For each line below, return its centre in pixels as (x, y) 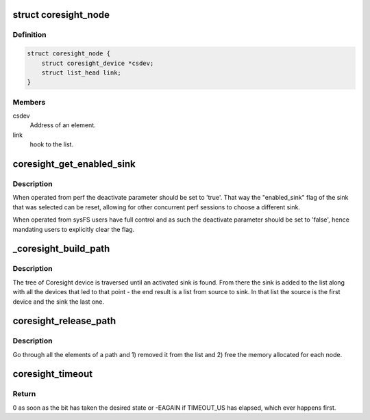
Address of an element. (63, 125)
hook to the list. (52, 144)
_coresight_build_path (61, 249)
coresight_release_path (64, 321)
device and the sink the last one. (59, 302)
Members (29, 102)
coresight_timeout (52, 374)
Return (24, 394)
